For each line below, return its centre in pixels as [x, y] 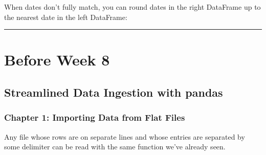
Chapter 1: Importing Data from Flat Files [95, 117]
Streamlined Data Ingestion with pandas [114, 92]
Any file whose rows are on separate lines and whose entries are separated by [125, 136]
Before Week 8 [57, 60]
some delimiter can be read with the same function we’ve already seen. [115, 147]
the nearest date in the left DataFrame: [66, 17]
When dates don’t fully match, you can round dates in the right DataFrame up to [132, 7]
